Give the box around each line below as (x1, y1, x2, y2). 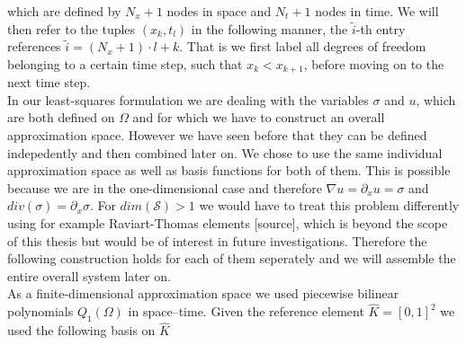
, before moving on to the (303, 54, 444, 73)
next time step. (7, 73, 91, 92)
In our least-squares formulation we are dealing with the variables (7, 90, 369, 109)
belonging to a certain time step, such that (7, 54, 243, 73)
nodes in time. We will (315, 2, 439, 20)
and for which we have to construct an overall (132, 108, 385, 127)
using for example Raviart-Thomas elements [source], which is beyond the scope (7, 213, 448, 232)
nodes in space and (166, 2, 272, 20)
